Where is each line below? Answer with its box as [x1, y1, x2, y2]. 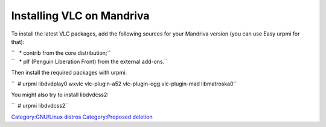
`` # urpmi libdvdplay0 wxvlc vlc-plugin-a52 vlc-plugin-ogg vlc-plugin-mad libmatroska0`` [11, 80, 237, 87]
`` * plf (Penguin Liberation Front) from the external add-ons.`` [11, 58, 168, 65]
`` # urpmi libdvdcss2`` [11, 102, 69, 110]
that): [11, 38, 25, 45]
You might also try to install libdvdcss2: [11, 91, 109, 98]
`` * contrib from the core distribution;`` [11, 49, 111, 57]
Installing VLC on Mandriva [11, 9, 150, 22]
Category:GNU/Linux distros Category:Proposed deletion [11, 113, 153, 120]
